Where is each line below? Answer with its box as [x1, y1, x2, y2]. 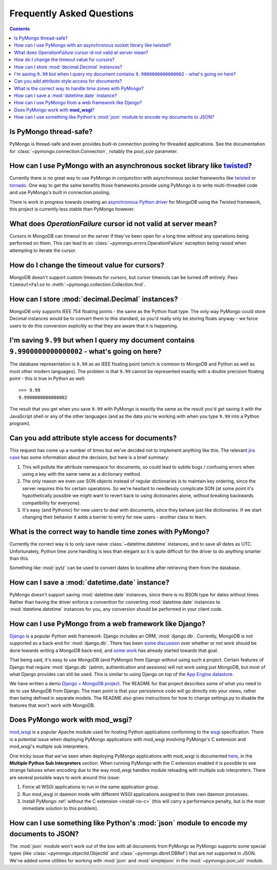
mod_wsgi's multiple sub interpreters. [9, 743, 89, 749]
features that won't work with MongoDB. [9, 702, 95, 708]
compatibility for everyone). [22, 499, 81, 506]
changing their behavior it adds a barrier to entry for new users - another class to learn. [22, 514, 207, 520]
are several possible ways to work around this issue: [9, 774, 121, 780]
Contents [9, 26, 30, 32]
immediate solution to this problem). [22, 805, 98, 811]
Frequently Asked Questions [9, 8, 134, 19]
